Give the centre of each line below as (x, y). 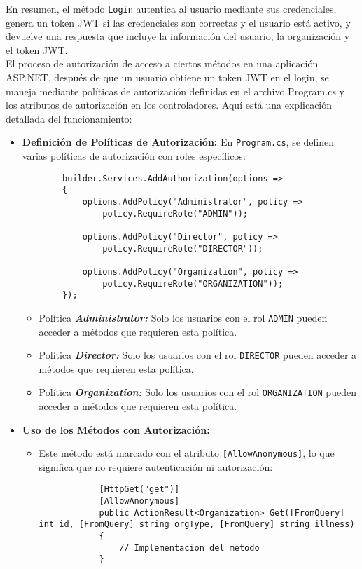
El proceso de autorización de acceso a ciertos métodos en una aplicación (162, 63)
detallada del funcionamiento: (69, 118)
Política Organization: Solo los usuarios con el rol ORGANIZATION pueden (197, 392)
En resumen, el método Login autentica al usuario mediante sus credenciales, (171, 8)
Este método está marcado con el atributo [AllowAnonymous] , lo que (187, 453)
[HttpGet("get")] (139, 489)
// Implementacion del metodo (189, 548)
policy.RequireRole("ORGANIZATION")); (193, 283)
